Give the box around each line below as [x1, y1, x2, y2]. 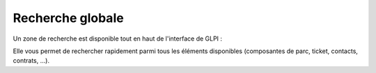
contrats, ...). [13, 56, 50, 65]
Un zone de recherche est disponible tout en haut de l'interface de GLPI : [13, 34, 223, 43]
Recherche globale [13, 10, 125, 25]
